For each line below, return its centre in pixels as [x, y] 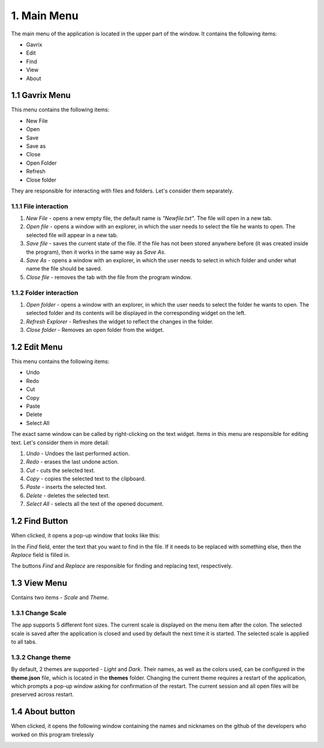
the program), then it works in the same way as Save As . [96, 252]
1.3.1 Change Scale [39, 613]
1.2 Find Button [40, 521]
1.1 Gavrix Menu [41, 95]
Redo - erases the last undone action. [73, 462]
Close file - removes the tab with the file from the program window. [109, 277]
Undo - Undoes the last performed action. [78, 453]
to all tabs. [24, 642]
